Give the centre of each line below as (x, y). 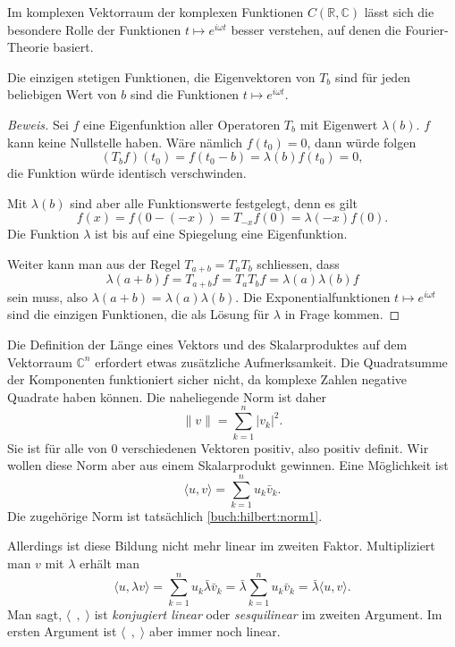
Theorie (28, 47)
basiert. (73, 47)
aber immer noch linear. (215, 631)
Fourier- (427, 29)
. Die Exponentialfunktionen (313, 296)
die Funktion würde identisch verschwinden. (127, 173)
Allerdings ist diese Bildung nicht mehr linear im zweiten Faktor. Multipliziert (221, 546)
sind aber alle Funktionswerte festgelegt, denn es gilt (214, 202)
